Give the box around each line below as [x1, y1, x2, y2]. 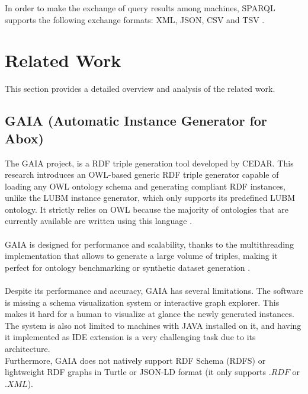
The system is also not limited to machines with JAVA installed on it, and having [5, 319, 301, 331]
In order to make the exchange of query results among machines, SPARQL [5, 2, 275, 14]
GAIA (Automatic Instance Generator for [5, 111, 267, 130]
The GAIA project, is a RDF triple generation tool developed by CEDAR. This [5, 156, 294, 169]
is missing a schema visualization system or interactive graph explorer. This [5, 296, 280, 308]
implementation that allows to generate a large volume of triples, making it [5, 249, 278, 262]
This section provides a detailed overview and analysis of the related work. [5, 82, 275, 95]
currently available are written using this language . [5, 214, 192, 227]
